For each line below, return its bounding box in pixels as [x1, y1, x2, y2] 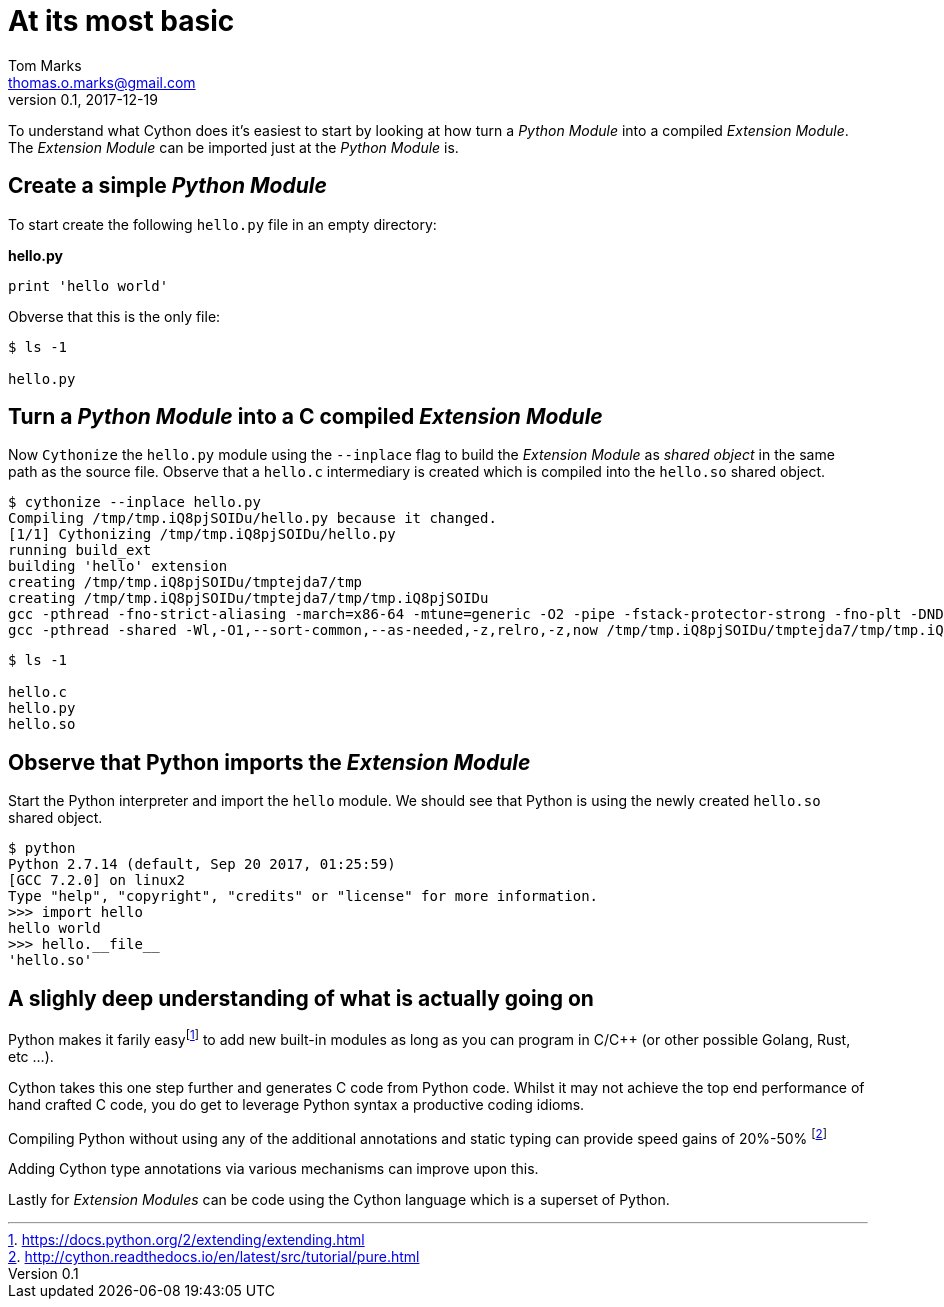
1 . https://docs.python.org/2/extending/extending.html [8, 1231, 365, 1249]
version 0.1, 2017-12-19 [8, 90, 158, 108]
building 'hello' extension [8, 558, 228, 575]
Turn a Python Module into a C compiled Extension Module [8, 404, 603, 430]
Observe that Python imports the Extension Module [8, 749, 531, 775]
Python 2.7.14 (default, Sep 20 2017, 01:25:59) [8, 856, 396, 873]
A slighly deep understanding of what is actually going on [8, 985, 594, 1011]
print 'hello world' [8, 277, 169, 294]
